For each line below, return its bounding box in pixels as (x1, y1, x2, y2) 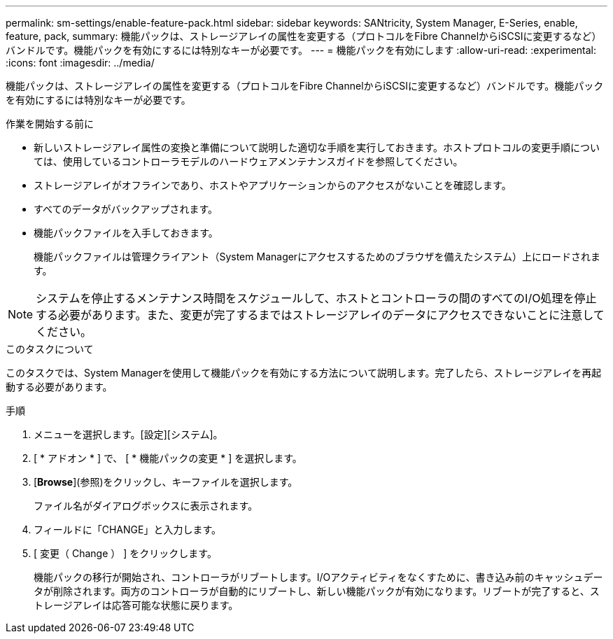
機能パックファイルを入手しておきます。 (34, 227, 218, 239)
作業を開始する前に (6, 118, 94, 129)
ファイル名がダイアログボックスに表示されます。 (34, 500, 258, 512)
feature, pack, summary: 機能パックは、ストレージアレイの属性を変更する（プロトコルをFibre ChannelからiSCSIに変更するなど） (6, 30, 602, 42)
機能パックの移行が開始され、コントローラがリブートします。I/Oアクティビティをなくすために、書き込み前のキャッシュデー (34, 571, 603, 583)
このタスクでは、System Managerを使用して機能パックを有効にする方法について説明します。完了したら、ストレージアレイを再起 (6, 367, 602, 379)
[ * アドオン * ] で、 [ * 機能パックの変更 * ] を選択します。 (34, 452, 302, 464)
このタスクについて (6, 343, 94, 355)
